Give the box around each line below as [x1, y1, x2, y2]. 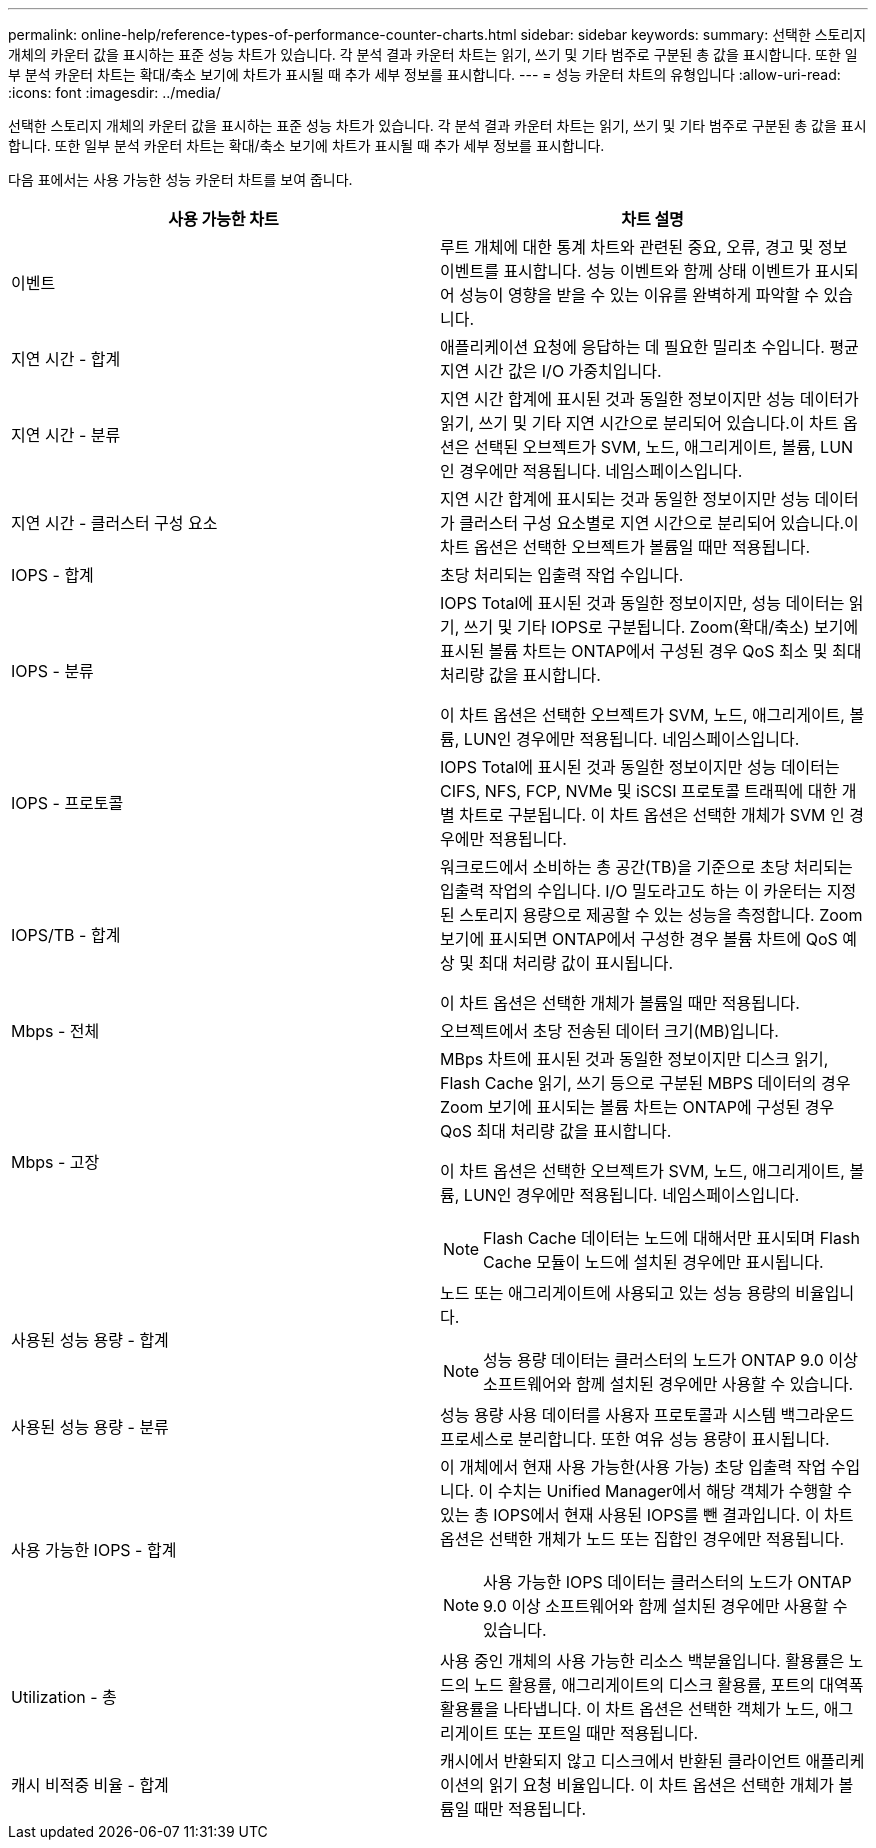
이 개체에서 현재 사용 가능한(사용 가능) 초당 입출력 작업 [440, 1457, 827, 1477]
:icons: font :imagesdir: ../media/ [8, 84, 221, 101]
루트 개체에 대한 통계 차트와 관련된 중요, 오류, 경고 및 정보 [440, 237, 848, 257]
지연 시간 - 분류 [11, 425, 121, 445]
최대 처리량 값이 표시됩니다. [478, 953, 674, 973]
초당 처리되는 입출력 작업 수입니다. [440, 565, 684, 585]
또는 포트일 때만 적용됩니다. [503, 1723, 699, 1743]
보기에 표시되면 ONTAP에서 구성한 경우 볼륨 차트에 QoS [440, 929, 838, 949]
